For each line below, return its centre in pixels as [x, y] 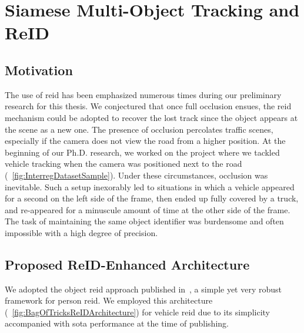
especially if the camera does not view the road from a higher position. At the [145, 141]
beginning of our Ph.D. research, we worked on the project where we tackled [142, 152]
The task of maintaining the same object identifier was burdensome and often [144, 221]
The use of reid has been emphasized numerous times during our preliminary [143, 94]
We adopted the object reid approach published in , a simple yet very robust [143, 289]
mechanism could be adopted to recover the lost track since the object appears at [151, 117]
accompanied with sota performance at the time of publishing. [117, 323]
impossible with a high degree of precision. [81, 232]
